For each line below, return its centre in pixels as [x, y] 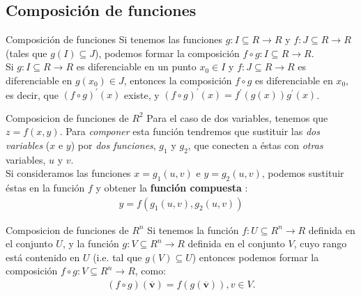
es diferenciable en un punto [136, 67]
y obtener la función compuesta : [172, 188]
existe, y [142, 94]
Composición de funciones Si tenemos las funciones [114, 39]
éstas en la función [45, 188]
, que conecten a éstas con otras [255, 145]
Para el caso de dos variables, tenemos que [237, 117]
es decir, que [32, 94]
